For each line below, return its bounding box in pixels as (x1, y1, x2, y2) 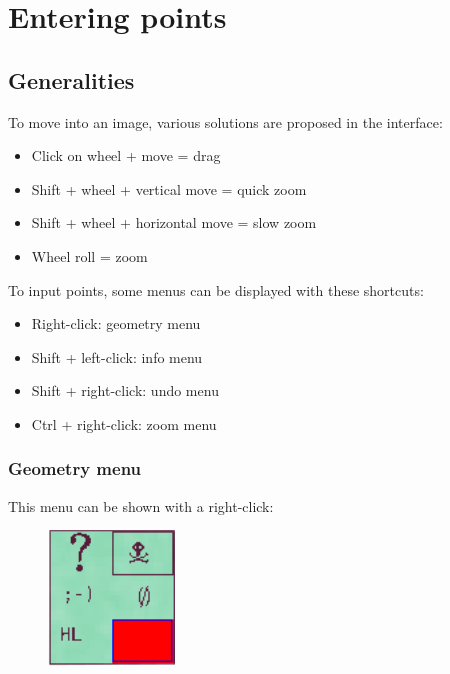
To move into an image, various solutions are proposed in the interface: (8, 111, 443, 132)
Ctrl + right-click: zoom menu (31, 413, 217, 434)
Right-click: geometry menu (31, 313, 201, 334)
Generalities (8, 64, 135, 95)
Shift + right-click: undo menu (31, 380, 219, 401)
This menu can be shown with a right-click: (8, 495, 274, 516)
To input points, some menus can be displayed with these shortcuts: (8, 279, 424, 300)
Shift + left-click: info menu (31, 346, 203, 367)
